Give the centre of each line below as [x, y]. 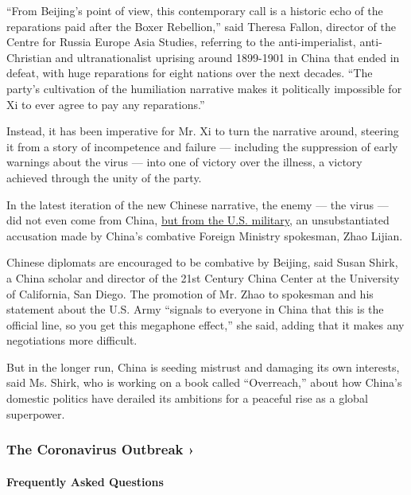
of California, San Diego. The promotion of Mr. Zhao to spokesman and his [190, 293]
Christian [29, 57]
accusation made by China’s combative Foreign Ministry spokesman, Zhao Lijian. [205, 235]
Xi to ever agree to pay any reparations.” [106, 104]
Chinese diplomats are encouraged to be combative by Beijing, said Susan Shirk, [202, 262]
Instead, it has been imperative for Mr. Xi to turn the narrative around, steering [203, 131]
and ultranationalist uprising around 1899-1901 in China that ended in [227, 57]
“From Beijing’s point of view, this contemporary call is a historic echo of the [195, 10]
